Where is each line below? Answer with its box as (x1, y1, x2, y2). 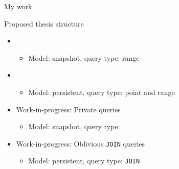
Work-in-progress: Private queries (16, 104, 121, 114)
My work (4, 1, 32, 11)
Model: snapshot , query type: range (28, 52, 140, 63)
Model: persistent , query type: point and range (28, 86, 175, 97)
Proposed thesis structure (4, 18, 84, 29)
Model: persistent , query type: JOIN (28, 155, 140, 166)
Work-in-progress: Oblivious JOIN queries (16, 138, 145, 149)
